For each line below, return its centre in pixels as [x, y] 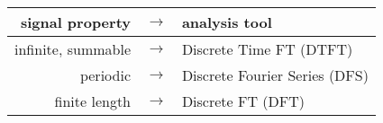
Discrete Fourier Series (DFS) [275, 75]
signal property [75, 22]
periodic [105, 75]
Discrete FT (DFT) [243, 101]
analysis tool [227, 22]
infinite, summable [73, 49]
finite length [92, 101]
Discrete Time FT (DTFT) [267, 49]
